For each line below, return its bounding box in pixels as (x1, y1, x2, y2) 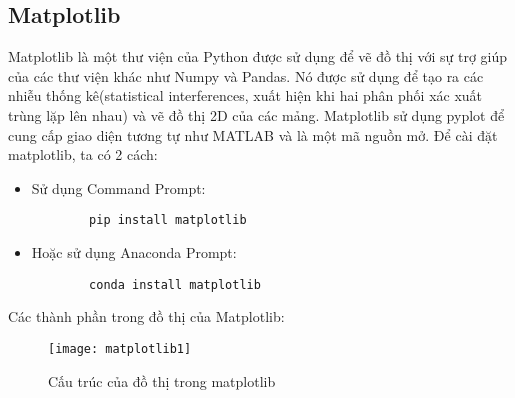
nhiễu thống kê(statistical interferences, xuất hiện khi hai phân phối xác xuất (8, 85, 483, 106)
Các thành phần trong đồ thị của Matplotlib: (8, 306, 285, 327)
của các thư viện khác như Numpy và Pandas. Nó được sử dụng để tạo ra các (8, 65, 484, 86)
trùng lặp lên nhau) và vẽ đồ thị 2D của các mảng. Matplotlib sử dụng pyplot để (8, 104, 505, 125)
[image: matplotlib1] (48, 341, 192, 356)
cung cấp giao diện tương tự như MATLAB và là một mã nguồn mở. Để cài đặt (8, 124, 498, 145)
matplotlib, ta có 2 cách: (8, 144, 158, 165)
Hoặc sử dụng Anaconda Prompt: (31, 242, 237, 263)
